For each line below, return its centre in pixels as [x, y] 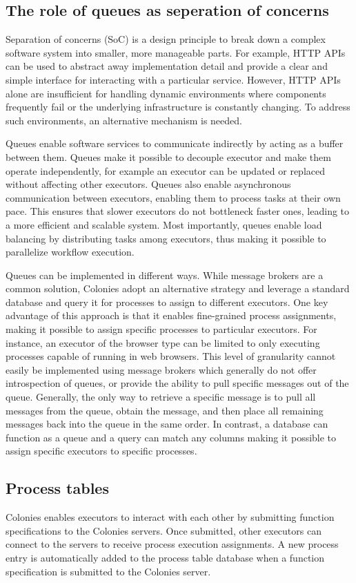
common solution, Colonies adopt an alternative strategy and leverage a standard [178, 288]
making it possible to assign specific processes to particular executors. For [161, 329]
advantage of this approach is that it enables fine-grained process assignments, [171, 315]
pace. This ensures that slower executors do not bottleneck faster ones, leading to [178, 211]
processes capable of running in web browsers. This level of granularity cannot [171, 356]
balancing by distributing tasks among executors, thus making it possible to [166, 238]
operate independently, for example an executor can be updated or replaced [166, 170]
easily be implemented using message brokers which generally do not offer [161, 369]
